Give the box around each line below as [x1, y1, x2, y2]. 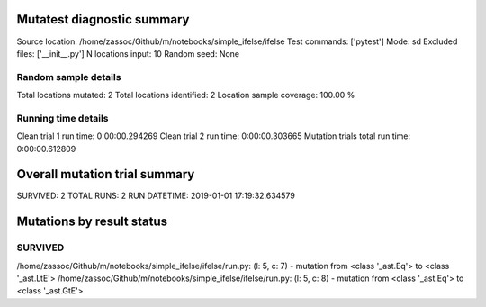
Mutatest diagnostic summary [16, 12, 190, 27]
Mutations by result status [16, 214, 168, 230]
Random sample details [16, 70, 121, 83]
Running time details [16, 112, 109, 124]
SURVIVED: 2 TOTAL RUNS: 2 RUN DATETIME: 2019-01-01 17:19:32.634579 [16, 190, 296, 202]
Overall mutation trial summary [16, 167, 195, 182]
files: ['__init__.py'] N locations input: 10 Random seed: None [16, 48, 240, 59]
